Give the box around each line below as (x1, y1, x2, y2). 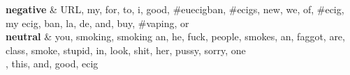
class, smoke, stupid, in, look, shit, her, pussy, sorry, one (6, 42, 246, 57)
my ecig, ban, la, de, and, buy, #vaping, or (6, 15, 189, 30)
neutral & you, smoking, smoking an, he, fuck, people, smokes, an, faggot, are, (6, 29, 345, 44)
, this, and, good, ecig (6, 56, 99, 71)
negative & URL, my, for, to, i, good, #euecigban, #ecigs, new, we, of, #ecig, (6, 2, 344, 16)
